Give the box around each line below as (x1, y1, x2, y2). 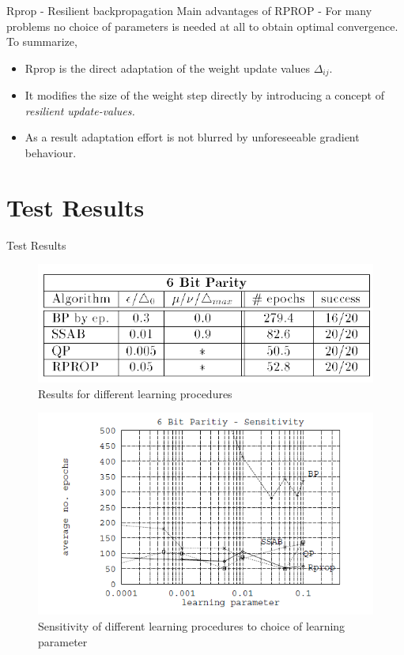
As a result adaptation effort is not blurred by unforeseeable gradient (25, 129, 360, 145)
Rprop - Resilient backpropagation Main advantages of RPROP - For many (6, 2, 372, 18)
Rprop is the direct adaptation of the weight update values (25, 59, 310, 76)
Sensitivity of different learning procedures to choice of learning (38, 618, 345, 634)
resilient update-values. (25, 102, 135, 119)
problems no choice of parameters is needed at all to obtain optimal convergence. (6, 17, 398, 34)
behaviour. (25, 145, 77, 161)
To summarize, (6, 33, 77, 50)
